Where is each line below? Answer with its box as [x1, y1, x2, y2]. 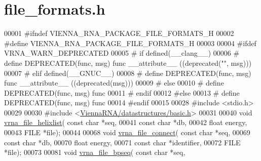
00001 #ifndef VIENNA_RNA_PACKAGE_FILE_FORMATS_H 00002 [4, 28, 234, 38]
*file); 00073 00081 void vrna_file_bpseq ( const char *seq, [4, 147, 185, 157]
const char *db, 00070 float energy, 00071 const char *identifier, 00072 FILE [4, 137, 241, 147]
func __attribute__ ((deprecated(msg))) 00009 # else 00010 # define [4, 77, 224, 88]
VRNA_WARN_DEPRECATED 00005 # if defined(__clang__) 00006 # [4, 48, 240, 58]
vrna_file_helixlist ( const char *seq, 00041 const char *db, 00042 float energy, [4, 117, 247, 128]
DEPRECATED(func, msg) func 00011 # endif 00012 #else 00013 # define [4, 87, 240, 98]
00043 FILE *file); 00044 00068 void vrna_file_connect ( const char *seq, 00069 [4, 127, 250, 138]
